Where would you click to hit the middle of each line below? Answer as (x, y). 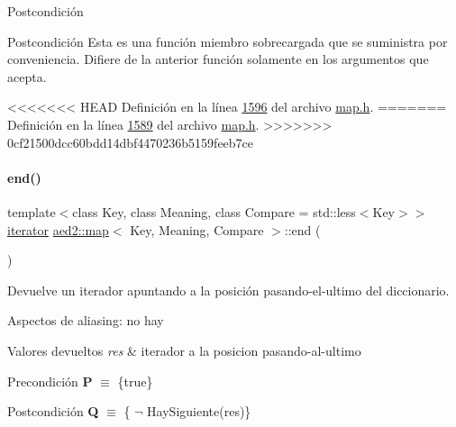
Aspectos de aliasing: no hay (86, 320)
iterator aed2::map (58, 229)
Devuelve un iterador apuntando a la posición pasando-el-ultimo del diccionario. (228, 290)
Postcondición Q (53, 411)
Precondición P (50, 381)
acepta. (27, 76)
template (32, 211)
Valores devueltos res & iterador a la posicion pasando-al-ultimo (184, 350)
